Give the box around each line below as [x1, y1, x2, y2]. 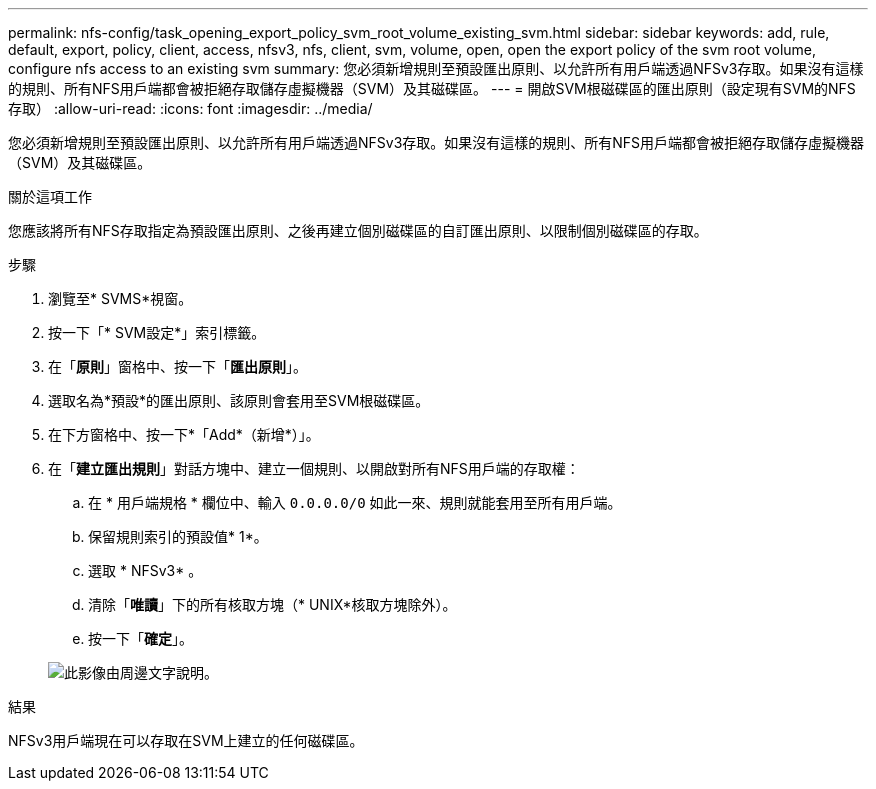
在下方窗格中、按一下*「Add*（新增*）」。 [48, 426, 320, 443]
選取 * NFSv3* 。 [88, 562, 203, 579]
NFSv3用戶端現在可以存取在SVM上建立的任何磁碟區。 [8, 732, 364, 749]
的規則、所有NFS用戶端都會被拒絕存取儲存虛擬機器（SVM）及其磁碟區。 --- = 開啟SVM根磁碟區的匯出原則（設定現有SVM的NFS [8, 80, 856, 97]
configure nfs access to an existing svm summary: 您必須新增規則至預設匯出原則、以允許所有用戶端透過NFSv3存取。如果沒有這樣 [8, 60, 864, 77]
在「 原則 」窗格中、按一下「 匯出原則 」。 [48, 358, 307, 375]
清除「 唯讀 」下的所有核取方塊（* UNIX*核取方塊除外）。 [88, 596, 457, 613]
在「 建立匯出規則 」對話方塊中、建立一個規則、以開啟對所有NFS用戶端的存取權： [48, 460, 580, 477]
